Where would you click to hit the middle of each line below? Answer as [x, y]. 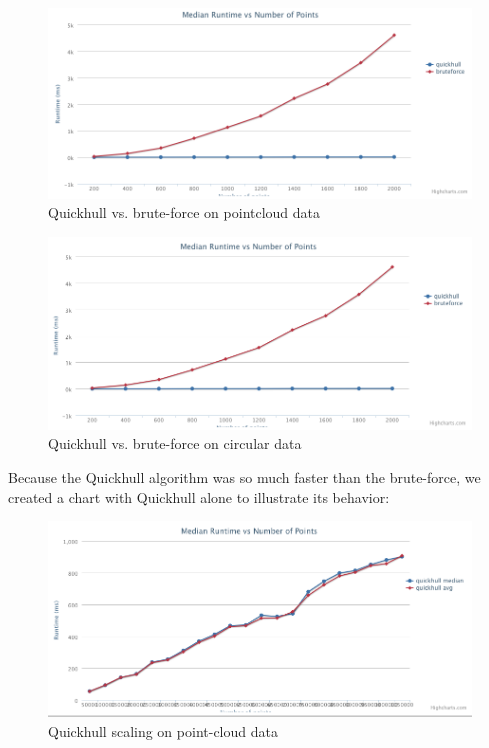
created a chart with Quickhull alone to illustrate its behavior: [199, 496]
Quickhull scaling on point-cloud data [163, 730]
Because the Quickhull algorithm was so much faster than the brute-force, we [244, 477]
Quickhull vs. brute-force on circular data [175, 443]
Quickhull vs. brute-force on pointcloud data [184, 212]
